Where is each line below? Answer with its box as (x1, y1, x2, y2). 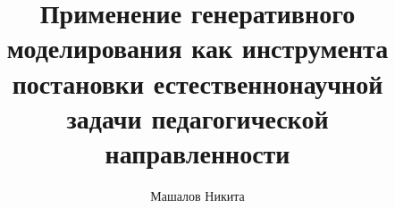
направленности (105, 134, 290, 171)
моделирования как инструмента (6, 29, 389, 66)
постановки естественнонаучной (12, 64, 383, 101)
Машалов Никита (150, 186, 245, 204)
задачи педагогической (66, 99, 329, 136)
